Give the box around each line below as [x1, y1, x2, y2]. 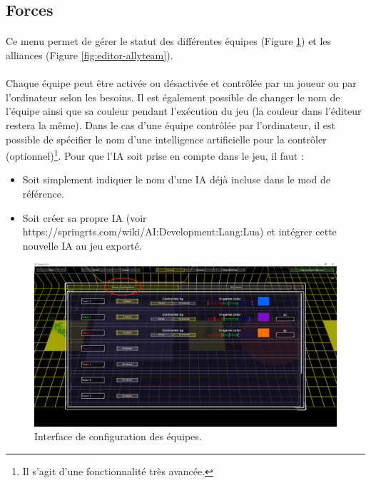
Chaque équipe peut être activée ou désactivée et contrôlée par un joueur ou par [6, 76, 357, 91]
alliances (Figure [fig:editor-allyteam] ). [6, 47, 173, 62]
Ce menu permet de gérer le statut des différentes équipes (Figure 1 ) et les [6, 34, 332, 49]
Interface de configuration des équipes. [34, 429, 202, 444]
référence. [22, 185, 64, 200]
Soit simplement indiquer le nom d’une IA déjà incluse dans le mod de [22, 172, 330, 187]
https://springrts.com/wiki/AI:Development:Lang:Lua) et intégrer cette [22, 224, 337, 239]
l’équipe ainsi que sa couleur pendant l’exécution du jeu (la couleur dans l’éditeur [6, 103, 362, 118]
